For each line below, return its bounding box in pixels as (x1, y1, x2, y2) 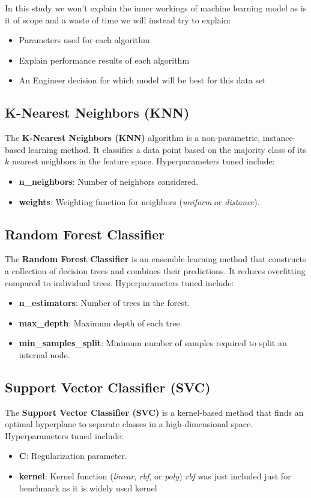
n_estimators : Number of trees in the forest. (19, 296, 190, 309)
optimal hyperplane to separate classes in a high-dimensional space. (5, 418, 253, 430)
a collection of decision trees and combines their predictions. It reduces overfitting (5, 264, 306, 277)
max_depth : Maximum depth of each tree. (19, 316, 183, 329)
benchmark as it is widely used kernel (19, 481, 157, 494)
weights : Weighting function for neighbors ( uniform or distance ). (19, 195, 260, 208)
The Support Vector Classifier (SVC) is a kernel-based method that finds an (5, 406, 304, 418)
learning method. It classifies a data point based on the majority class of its (28, 143, 306, 155)
